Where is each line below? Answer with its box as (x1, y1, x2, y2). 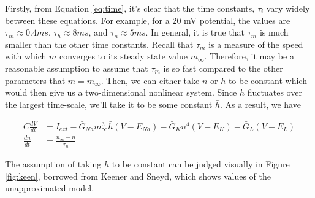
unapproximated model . (5, 181, 94, 194)
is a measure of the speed (208, 37, 303, 50)
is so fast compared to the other (163, 61, 283, 74)
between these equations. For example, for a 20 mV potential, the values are (5, 13, 290, 26)
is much (259, 26, 289, 39)
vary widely (266, 2, 310, 14)
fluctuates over (247, 86, 302, 99)
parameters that (5, 74, 66, 86)
